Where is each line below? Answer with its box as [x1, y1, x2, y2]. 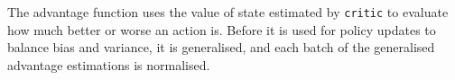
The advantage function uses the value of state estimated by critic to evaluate [7, 3, 449, 21]
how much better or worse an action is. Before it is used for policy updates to [7, 20, 436, 39]
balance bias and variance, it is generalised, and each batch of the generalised [7, 38, 435, 57]
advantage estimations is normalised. [7, 55, 210, 74]
